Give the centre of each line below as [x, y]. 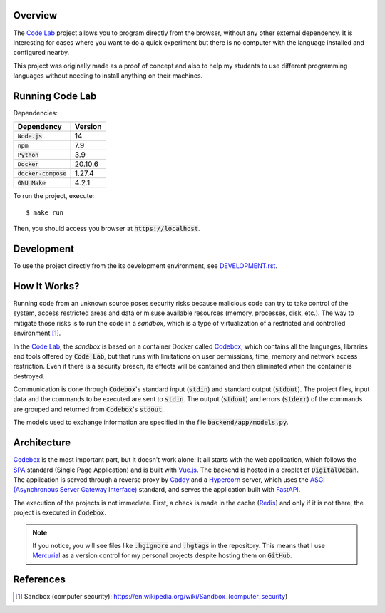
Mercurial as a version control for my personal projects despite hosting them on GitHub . [162, 555]
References [39, 580]
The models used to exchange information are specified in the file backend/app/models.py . [151, 422]
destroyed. [29, 376]
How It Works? [46, 286]
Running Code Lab [55, 96]
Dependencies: [36, 113]
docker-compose [42, 174]
